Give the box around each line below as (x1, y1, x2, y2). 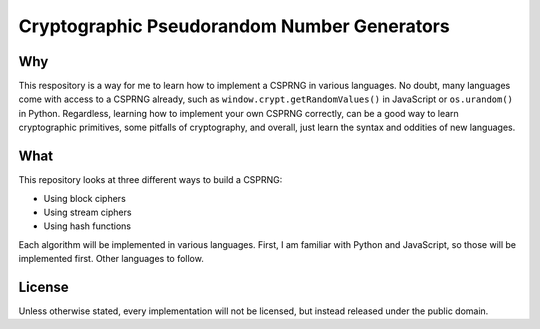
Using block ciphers (43, 192, 127, 204)
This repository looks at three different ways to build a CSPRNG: (18, 174, 283, 186)
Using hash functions (43, 220, 132, 232)
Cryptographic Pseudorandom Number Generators (18, 15, 450, 37)
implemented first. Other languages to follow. (18, 253, 204, 265)
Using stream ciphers (43, 206, 132, 218)
